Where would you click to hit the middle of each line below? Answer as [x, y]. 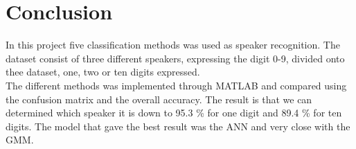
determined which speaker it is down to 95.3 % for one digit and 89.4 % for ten [174, 113]
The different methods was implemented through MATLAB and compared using [176, 85]
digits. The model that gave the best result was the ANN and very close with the [178, 126]
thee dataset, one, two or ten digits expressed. [103, 72]
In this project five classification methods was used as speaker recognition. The [173, 45]
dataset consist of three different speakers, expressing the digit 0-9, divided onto [175, 58]
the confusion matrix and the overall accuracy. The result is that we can [159, 99]
